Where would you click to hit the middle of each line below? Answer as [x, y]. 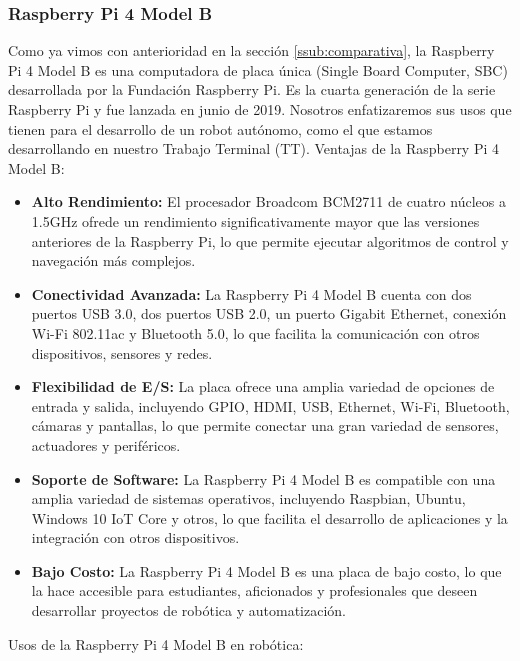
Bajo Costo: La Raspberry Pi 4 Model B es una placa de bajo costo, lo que [266, 570]
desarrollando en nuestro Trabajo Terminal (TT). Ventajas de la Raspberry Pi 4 [254, 148]
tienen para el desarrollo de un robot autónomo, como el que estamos [220, 128]
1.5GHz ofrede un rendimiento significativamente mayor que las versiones [255, 220]
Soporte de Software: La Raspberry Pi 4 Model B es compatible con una [263, 478]
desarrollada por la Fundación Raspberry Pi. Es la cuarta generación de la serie [252, 89]
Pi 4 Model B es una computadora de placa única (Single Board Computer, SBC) [258, 69]
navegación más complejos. [113, 260]
